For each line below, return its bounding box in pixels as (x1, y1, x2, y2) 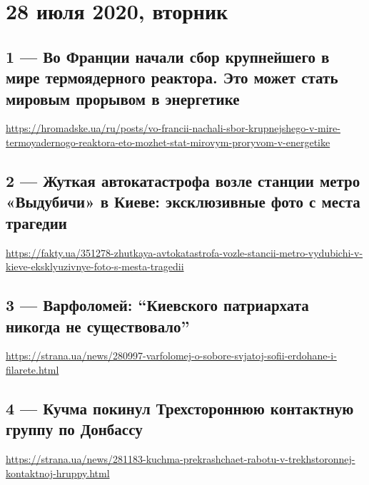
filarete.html (6, 362, 59, 377)
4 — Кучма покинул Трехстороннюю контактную (6, 397, 354, 419)
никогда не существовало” (6, 315, 190, 337)
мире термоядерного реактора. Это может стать (6, 66, 338, 88)
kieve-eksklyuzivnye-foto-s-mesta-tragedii (6, 259, 184, 274)
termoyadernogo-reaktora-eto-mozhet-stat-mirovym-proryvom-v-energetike (6, 134, 330, 149)
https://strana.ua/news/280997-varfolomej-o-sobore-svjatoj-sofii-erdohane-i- (6, 348, 337, 363)
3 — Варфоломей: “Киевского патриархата (6, 294, 309, 316)
